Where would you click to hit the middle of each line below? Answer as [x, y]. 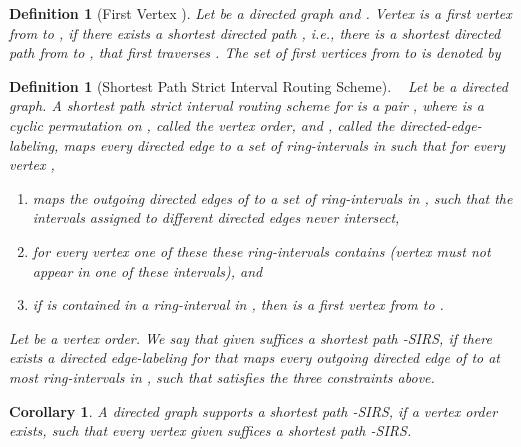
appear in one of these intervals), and [147, 270]
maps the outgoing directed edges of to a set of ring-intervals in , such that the [272, 197]
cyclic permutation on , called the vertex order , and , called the [202, 124]
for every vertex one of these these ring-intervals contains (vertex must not [261, 250]
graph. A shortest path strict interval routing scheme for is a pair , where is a [246, 105]
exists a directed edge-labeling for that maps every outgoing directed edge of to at [255, 357]
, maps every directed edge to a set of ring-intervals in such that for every [280, 144]
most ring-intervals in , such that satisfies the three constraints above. [222, 376]
